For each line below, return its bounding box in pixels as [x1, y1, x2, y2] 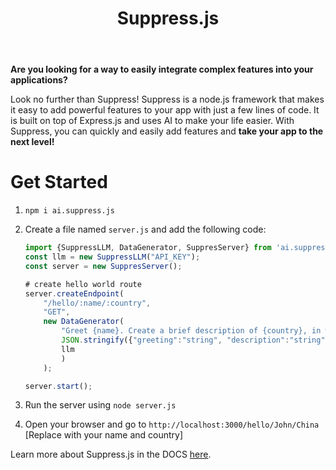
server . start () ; [24, 381, 93, 391]
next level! [10, 136, 55, 148]
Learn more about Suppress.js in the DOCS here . [10, 448, 212, 461]
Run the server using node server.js [24, 399, 177, 411]
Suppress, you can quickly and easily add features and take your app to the [10, 125, 324, 137]
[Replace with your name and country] [24, 429, 184, 441]
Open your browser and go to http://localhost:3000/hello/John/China [24, 418, 320, 431]
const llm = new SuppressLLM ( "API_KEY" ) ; [24, 252, 201, 262]
